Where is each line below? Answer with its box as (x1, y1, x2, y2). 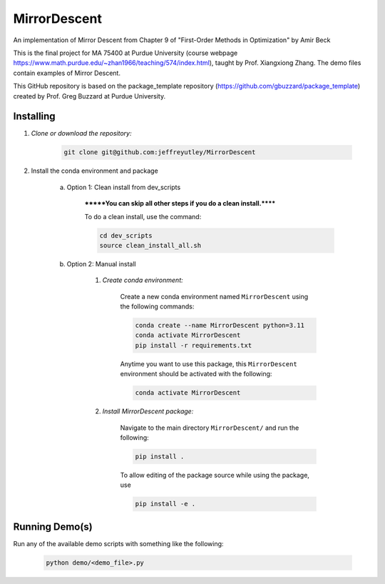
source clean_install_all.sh (99, 241, 202, 249)
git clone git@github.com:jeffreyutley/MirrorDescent (63, 148, 256, 156)
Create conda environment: (102, 276, 183, 285)
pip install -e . (135, 500, 196, 508)
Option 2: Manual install (66, 259, 136, 268)
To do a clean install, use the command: (84, 212, 202, 221)
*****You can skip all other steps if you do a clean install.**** (84, 199, 276, 208)
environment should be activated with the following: (120, 370, 272, 378)
